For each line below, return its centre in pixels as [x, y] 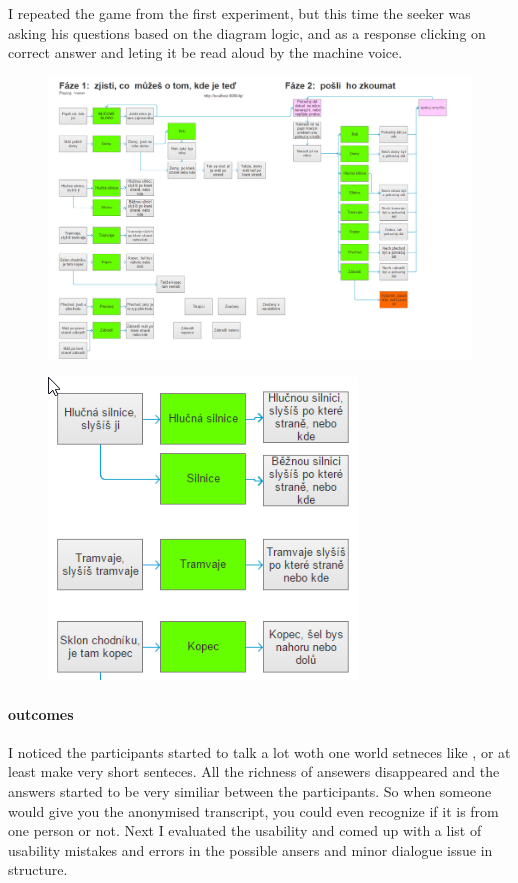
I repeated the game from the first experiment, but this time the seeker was [239, 13]
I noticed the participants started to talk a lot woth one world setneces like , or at [259, 751]
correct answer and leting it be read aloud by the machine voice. [205, 52]
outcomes [41, 713]
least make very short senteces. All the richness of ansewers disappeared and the [254, 771]
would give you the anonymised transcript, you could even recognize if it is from [253, 810]
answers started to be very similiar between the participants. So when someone [250, 790]
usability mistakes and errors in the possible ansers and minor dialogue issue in [250, 849]
